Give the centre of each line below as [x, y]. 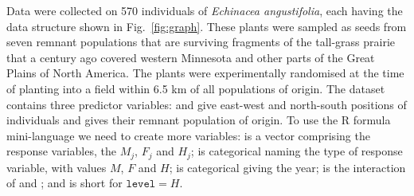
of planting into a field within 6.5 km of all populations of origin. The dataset [196, 88]
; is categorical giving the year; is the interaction [287, 167]
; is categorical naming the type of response [297, 151]
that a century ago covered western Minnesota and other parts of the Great [191, 57]
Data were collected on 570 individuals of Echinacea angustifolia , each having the [205, 10]
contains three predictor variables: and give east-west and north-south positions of [207, 104]
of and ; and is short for [64, 183]
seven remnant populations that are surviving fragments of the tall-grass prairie [201, 42]
